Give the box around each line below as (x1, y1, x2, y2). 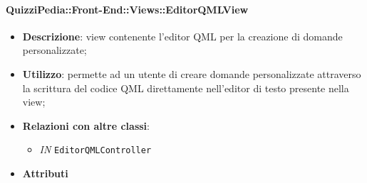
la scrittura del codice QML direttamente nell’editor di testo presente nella (22, 80, 349, 95)
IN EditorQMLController (39, 142, 152, 157)
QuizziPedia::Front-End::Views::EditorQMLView (6, 1, 249, 16)
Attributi (22, 166, 68, 181)
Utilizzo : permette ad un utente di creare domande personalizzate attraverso (22, 66, 361, 81)
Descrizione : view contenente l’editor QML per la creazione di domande (22, 28, 343, 43)
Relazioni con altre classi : (22, 118, 150, 133)
